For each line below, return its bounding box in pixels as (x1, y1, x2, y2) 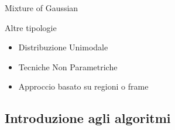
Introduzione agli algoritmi (5, 109, 171, 127)
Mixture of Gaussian (5, 2, 78, 13)
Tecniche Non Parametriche (18, 60, 118, 73)
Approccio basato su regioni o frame (18, 80, 149, 93)
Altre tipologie (5, 21, 57, 33)
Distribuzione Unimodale (18, 41, 108, 53)
